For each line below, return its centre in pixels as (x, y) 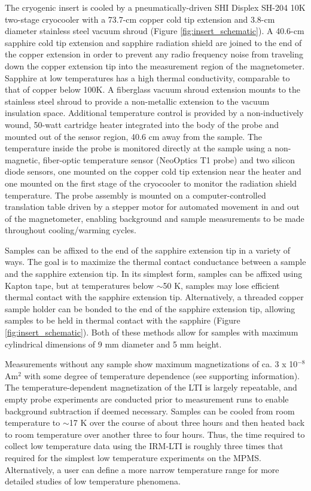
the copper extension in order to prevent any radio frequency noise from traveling (154, 54)
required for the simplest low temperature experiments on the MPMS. (133, 457)
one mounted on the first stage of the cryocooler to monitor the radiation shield (151, 183)
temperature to (33, 423)
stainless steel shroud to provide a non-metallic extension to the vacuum (137, 101)
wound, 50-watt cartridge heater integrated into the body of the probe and (142, 124)
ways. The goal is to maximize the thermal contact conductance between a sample (155, 262)
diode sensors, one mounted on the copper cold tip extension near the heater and (153, 171)
